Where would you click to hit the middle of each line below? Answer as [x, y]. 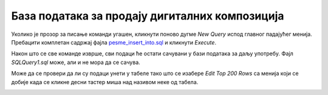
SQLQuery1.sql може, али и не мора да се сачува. [76, 62]
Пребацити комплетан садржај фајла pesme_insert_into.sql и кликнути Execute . [114, 42]
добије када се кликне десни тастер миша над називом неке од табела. [105, 82]
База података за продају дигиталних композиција [148, 16]
